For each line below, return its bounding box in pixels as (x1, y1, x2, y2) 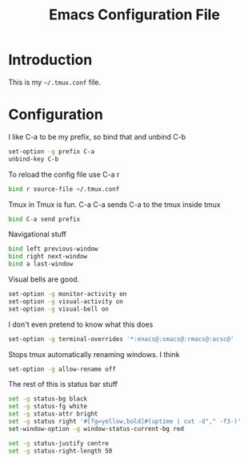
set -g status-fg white (8, 403, 88, 411)
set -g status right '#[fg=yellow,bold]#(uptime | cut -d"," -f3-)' (8, 417, 242, 425)
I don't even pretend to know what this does (8, 319, 154, 329)
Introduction (8, 51, 93, 69)
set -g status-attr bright (8, 410, 98, 418)
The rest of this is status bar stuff (8, 380, 118, 389)
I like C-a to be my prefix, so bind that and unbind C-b (8, 132, 186, 141)
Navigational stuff (8, 229, 66, 239)
